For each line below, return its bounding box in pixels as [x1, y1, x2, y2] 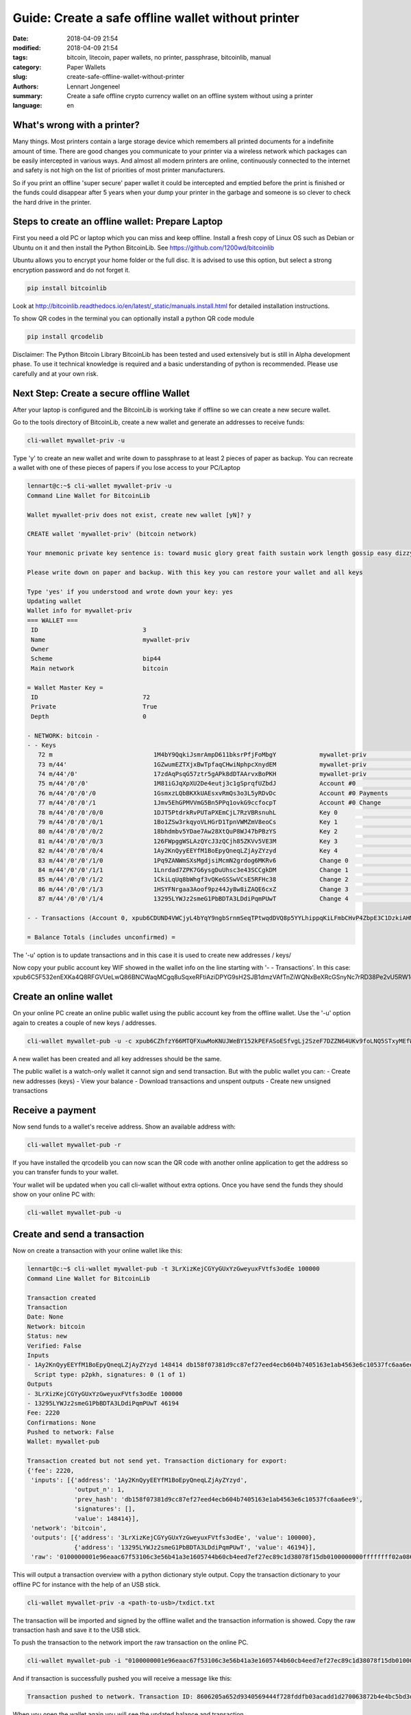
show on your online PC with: [12, 1190, 95, 1198]
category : [12, 62, 42, 71]
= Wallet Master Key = [27, 683, 103, 691]
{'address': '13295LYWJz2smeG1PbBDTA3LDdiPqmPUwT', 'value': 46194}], [74, 1544, 316, 1551]
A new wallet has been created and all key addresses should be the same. [12, 1054, 222, 1063]
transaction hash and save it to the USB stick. [12, 1626, 141, 1634]
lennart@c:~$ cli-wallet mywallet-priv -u [27, 482, 172, 490]
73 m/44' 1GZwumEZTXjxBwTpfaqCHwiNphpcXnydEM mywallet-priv [38, 760, 366, 768]
